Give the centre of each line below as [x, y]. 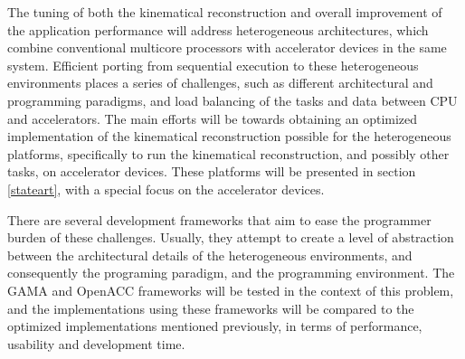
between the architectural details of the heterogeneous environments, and [210, 255]
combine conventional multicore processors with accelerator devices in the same [227, 47]
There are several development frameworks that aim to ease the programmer [219, 219]
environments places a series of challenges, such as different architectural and [220, 83]
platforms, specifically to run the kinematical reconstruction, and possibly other [228, 153]
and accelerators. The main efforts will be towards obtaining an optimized [213, 118]
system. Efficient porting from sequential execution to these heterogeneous [213, 65]
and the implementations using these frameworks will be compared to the [211, 308]
